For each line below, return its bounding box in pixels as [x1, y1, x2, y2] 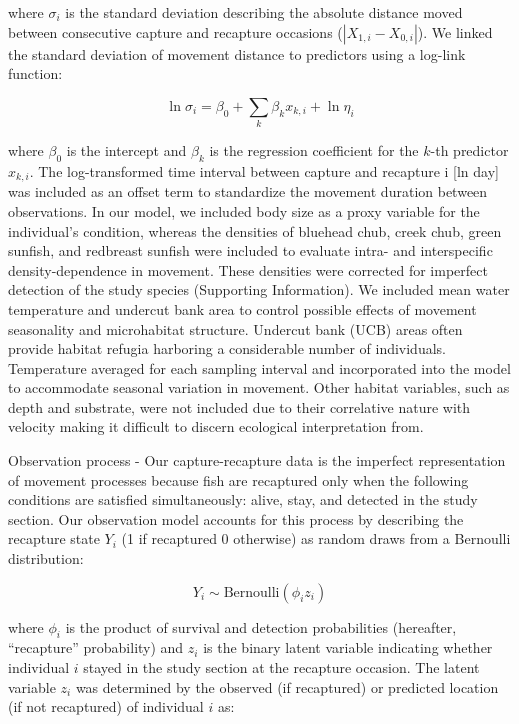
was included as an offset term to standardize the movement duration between [8, 181, 488, 202]
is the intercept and [66, 140, 187, 161]
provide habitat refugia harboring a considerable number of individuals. [8, 338, 446, 359]
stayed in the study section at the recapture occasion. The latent [83, 657, 480, 678]
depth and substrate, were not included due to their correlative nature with [8, 396, 471, 417]
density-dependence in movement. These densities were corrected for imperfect [8, 259, 488, 280]
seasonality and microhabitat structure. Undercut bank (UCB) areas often [8, 318, 463, 339]
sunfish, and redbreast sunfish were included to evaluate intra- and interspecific [8, 240, 493, 261]
